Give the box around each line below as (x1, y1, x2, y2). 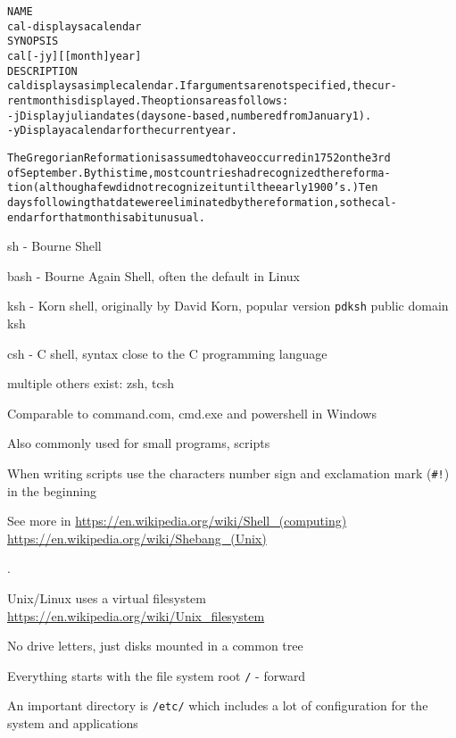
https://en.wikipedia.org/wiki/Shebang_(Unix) (7, 528, 267, 547)
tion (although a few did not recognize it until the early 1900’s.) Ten (7, 181, 378, 195)
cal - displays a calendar (7, 20, 142, 33)
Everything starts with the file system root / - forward (7, 666, 306, 684)
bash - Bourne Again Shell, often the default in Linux (7, 266, 300, 285)
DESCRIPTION (7, 64, 78, 78)
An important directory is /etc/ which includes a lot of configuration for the (7, 696, 428, 715)
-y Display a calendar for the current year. (7, 124, 237, 137)
